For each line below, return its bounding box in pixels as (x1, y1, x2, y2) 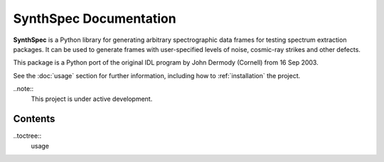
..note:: (13, 85, 34, 93)
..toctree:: (13, 131, 42, 140)
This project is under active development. (31, 94, 153, 103)
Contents (13, 113, 55, 125)
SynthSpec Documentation (13, 11, 177, 26)
